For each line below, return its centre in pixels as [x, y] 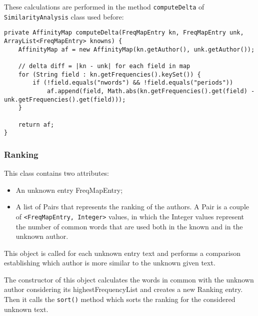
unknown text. [26, 309]
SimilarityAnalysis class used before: [64, 16]
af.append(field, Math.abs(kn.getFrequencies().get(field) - [151, 91]
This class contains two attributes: [57, 173]
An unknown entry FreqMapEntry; [69, 190]
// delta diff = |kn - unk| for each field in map [104, 66]
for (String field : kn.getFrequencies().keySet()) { [109, 74]
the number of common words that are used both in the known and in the [129, 226]
